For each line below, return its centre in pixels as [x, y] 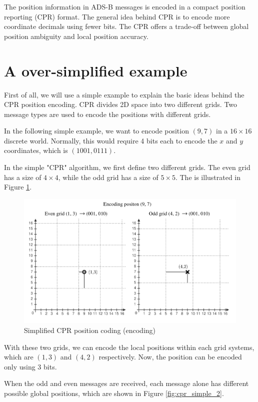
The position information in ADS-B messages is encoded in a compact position [125, 6]
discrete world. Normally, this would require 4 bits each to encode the [111, 140]
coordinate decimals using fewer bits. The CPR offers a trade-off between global [126, 26]
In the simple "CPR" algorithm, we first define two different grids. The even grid [127, 167]
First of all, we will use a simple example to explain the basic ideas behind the [124, 94]
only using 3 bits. [30, 366]
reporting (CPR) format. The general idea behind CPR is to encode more [117, 16]
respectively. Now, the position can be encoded [170, 357]
